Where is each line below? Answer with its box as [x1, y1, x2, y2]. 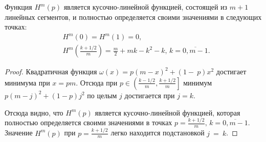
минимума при [5, 77, 50, 88]
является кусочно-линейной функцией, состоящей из [63, 2, 228, 12]
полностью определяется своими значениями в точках [5, 117, 172, 128]
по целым [87, 90, 117, 100]
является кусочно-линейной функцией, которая [95, 107, 240, 118]
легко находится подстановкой [110, 127, 205, 138]
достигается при [124, 90, 175, 100]
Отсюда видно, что [5, 107, 63, 118]
